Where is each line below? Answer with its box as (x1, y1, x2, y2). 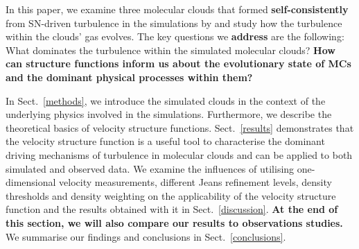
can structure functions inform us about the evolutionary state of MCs (6, 56, 351, 71)
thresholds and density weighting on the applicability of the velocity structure (6, 188, 336, 203)
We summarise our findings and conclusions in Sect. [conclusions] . (6, 229, 286, 243)
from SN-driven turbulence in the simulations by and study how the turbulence (6, 15, 342, 30)
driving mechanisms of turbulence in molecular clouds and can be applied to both (6, 147, 353, 162)
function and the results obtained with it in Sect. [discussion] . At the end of (6, 202, 338, 216)
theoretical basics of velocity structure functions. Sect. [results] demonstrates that (6, 120, 354, 135)
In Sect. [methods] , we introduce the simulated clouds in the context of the (6, 93, 326, 108)
